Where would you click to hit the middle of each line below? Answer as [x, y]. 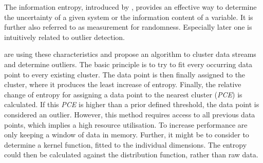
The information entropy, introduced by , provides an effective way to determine [130, 7]
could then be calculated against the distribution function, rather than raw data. [131, 155]
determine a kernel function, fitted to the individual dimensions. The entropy [126, 144]
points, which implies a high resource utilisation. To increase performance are [126, 124]
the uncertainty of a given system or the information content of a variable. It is [129, 17]
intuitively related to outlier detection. [64, 37]
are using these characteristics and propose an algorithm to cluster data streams [130, 54]
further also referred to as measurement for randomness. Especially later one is [128, 27]
